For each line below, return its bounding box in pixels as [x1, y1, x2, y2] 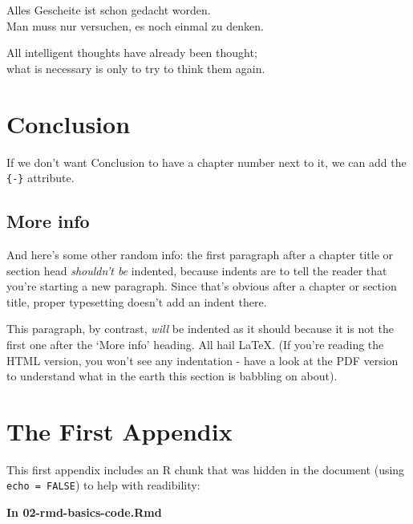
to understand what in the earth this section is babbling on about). [6, 368, 338, 384]
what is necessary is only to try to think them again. [6, 59, 265, 76]
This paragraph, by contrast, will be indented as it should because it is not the [6, 320, 394, 337]
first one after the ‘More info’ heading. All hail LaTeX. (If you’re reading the [6, 335, 384, 352]
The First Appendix [6, 414, 233, 447]
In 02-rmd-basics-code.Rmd [6, 504, 162, 521]
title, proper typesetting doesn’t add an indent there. [6, 293, 267, 310]
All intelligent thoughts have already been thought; [6, 44, 257, 61]
